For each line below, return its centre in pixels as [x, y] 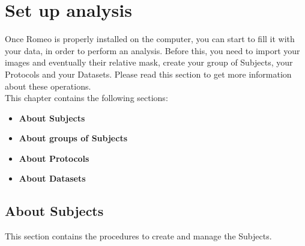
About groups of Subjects [73, 138]
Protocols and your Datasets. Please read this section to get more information [148, 74]
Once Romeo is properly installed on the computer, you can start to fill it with [150, 39]
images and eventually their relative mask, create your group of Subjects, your [149, 62]
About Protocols [54, 158]
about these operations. [48, 86]
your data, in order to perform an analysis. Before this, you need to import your [152, 50]
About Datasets [52, 178]
